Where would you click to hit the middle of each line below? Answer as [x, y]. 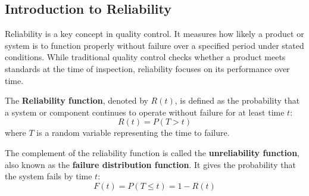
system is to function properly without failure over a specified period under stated [154, 45]
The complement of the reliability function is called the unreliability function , [152, 152]
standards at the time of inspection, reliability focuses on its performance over [147, 68]
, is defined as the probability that [237, 100]
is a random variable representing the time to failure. [133, 133]
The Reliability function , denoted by [77, 100]
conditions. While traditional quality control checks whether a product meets [145, 57]
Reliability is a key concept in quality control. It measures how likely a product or [154, 34]
